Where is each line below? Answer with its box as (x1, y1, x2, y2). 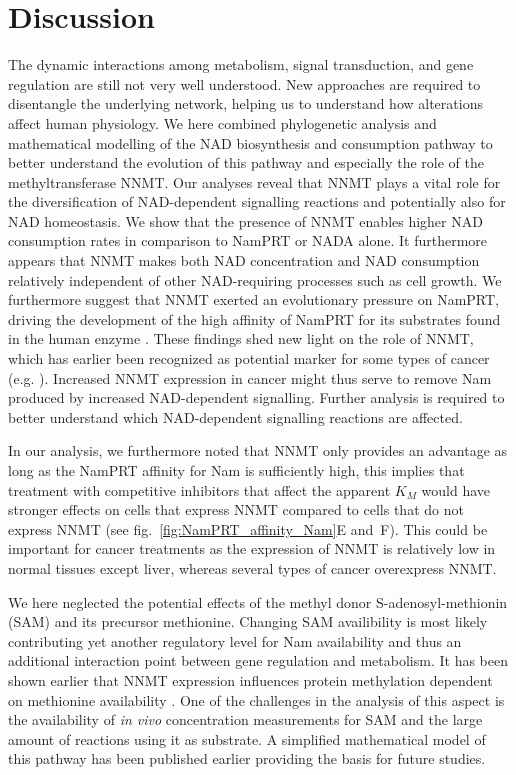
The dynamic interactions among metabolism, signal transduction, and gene (8, 54, 474, 75)
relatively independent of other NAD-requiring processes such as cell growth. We (8, 269, 502, 290)
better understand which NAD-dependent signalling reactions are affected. (8, 406, 463, 427)
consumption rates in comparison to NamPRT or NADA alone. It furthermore (8, 230, 487, 251)
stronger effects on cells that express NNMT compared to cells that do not (8, 499, 464, 520)
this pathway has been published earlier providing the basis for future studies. (8, 748, 486, 769)
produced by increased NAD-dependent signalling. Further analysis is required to (8, 387, 505, 408)
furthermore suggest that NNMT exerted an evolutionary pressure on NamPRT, (8, 289, 499, 310)
